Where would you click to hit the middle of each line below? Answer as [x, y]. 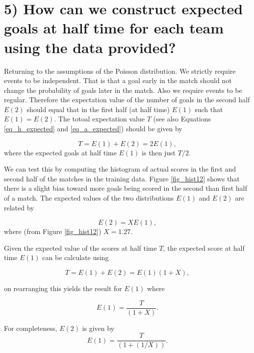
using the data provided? [90, 47]
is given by [98, 328]
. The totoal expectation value [99, 119]
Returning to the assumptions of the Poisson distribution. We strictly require [120, 71]
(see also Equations [182, 119]
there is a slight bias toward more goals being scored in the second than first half [126, 188]
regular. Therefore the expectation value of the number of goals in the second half [127, 100]
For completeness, [31, 328]
